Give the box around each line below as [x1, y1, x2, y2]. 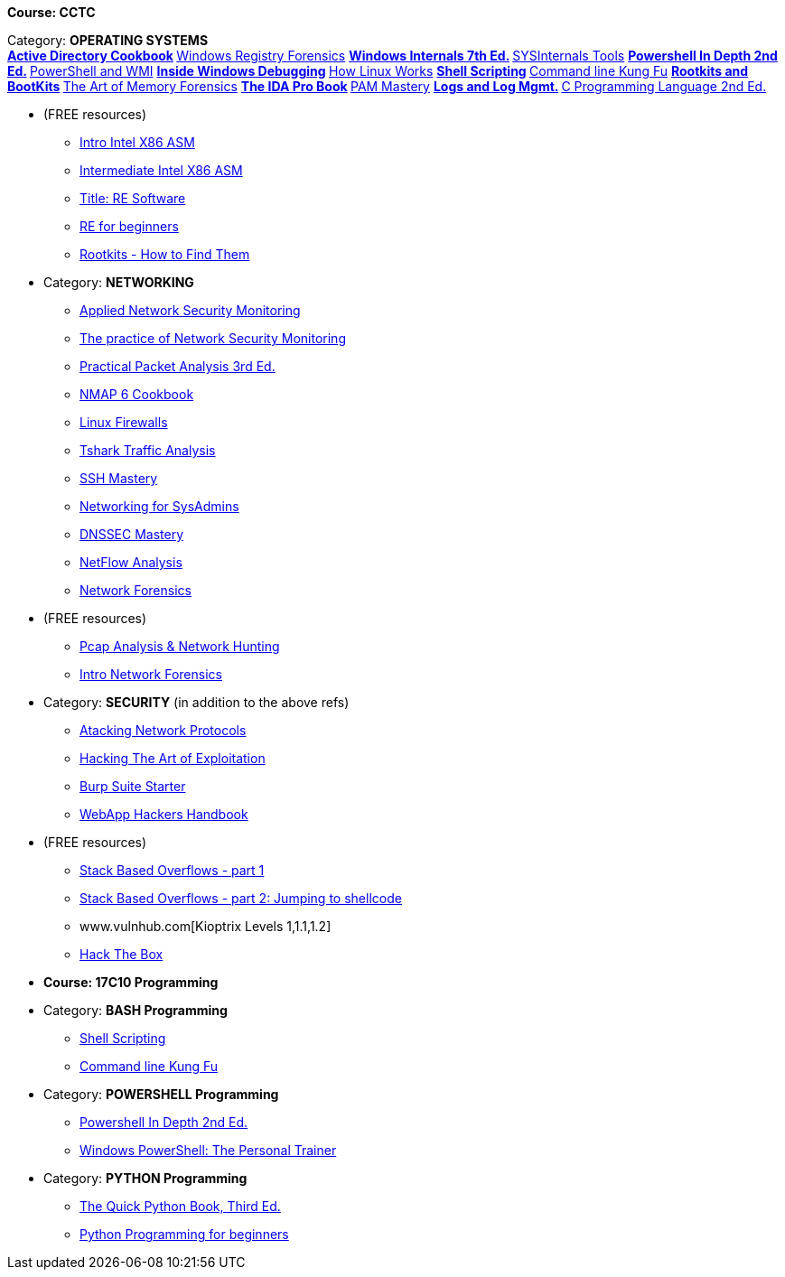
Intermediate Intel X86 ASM [79, 163, 243, 178]
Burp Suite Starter [79, 778, 186, 794]
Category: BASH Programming [43, 1002, 228, 1018]
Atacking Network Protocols [79, 722, 247, 738]
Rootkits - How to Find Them [79, 247, 250, 262]
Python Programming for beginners [79, 1226, 289, 1242]
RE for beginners [79, 219, 179, 234]
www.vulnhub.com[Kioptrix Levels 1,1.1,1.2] [79, 918, 332, 934]
